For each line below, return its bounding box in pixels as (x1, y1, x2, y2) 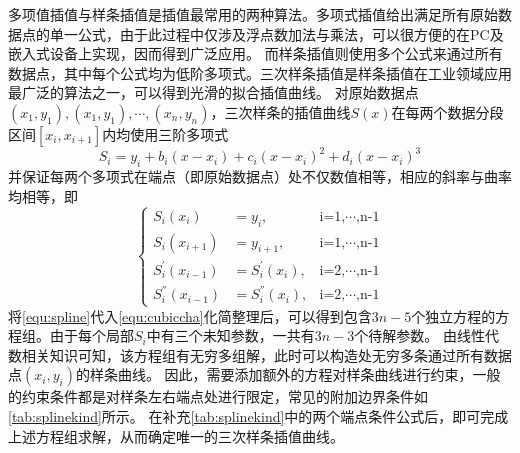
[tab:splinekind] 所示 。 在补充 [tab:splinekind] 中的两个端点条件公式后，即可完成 (8, 406, 509, 427)
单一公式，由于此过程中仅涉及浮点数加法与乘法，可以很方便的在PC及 (49, 23, 504, 44)
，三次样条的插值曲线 (210, 101, 351, 122)
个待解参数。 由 (354, 325, 457, 346)
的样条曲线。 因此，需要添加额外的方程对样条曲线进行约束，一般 (75, 364, 501, 385)
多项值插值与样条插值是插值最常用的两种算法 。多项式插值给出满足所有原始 (8, 4, 498, 24)
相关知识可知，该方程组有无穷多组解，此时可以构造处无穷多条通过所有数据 (21, 344, 512, 365)
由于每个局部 (49, 325, 134, 346)
